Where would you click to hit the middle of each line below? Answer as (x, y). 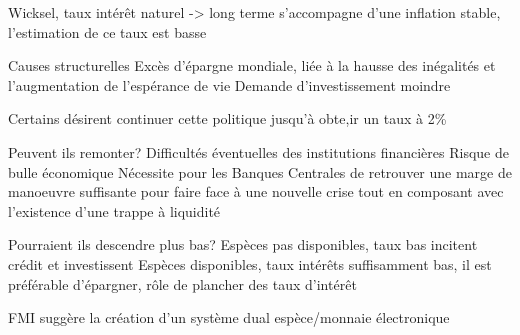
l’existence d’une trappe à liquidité (114, 210)
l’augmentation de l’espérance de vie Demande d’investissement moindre (229, 84)
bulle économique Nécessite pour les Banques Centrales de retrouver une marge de (260, 171)
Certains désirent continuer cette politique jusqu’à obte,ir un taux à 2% (227, 118)
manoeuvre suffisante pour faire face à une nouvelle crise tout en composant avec (256, 191)
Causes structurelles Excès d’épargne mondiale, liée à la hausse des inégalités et (252, 65)
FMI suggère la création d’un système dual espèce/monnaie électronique (229, 317)
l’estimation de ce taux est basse (107, 31)
